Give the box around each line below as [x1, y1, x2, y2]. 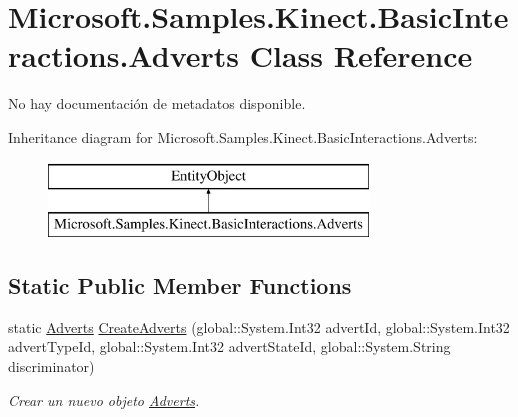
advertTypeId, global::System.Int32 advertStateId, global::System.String [8, 336, 451, 357]
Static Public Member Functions [8, 270, 352, 301]
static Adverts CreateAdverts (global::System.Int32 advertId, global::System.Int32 [8, 316, 510, 337]
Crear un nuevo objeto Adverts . [8, 389, 200, 410]
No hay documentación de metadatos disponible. [8, 93, 306, 114]
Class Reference [249, 35, 473, 76]
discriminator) [8, 356, 95, 377]
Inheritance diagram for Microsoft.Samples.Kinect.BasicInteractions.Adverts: [8, 126, 478, 147]
